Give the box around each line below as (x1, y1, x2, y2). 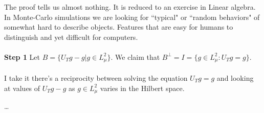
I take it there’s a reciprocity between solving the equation (4, 73, 188, 83)
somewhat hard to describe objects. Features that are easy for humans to (4, 21, 233, 32)
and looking (216, 73, 254, 83)
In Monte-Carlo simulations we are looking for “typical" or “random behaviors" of (4, 11, 260, 22)
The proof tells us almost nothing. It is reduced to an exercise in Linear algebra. (4, 2, 256, 12)
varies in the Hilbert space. (100, 82, 185, 93)
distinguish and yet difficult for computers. (4, 31, 138, 42)
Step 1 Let (4, 51, 40, 62)
